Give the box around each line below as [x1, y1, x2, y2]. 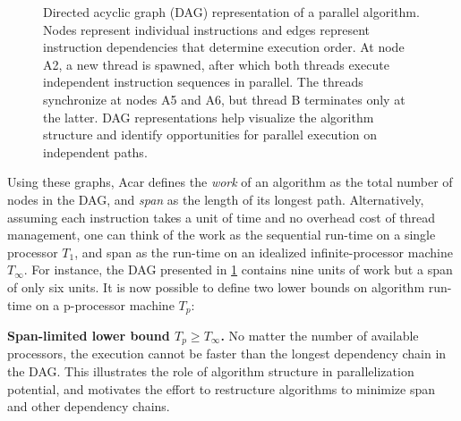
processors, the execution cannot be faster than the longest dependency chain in [7, 344, 447, 363]
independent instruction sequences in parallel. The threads [43, 72, 363, 91]
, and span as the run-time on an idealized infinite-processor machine [74, 242, 453, 261]
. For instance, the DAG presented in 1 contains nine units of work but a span [23, 260, 453, 279]
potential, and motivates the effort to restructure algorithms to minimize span [7, 379, 436, 398]
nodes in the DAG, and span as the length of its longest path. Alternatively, [7, 189, 424, 208]
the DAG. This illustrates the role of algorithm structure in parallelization [7, 362, 414, 380]
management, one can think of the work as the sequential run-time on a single [7, 225, 436, 244]
